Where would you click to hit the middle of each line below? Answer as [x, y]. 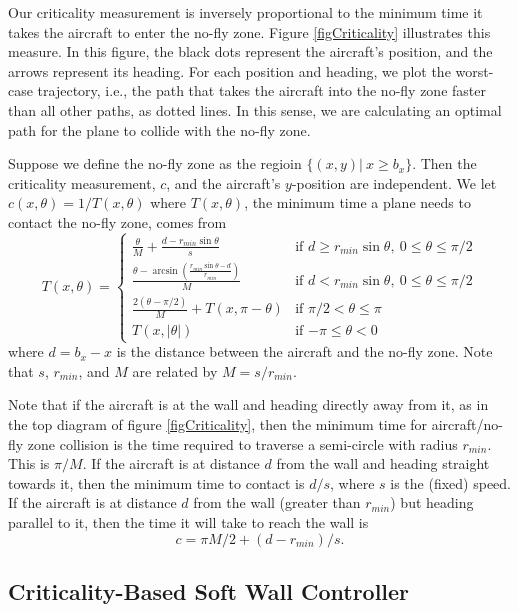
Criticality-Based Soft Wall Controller [209, 590]
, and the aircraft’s [223, 182]
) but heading [432, 502]
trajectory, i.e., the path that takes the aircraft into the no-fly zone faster [261, 90]
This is [29, 463]
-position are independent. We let [394, 182]
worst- [474, 70]
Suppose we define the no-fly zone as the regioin [155, 163]
